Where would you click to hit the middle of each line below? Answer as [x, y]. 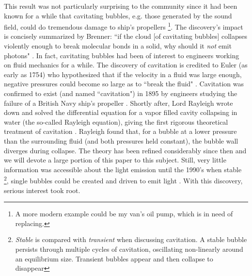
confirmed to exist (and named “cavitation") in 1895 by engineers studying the [121, 93]
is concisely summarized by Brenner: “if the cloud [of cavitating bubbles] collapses [126, 36]
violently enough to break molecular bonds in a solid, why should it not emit [118, 46]
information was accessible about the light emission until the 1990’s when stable [123, 169]
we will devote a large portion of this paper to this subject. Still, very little [115, 160]
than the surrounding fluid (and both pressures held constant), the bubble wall [121, 140]
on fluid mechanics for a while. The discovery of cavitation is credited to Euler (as [126, 65]
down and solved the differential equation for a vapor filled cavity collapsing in [121, 112]
